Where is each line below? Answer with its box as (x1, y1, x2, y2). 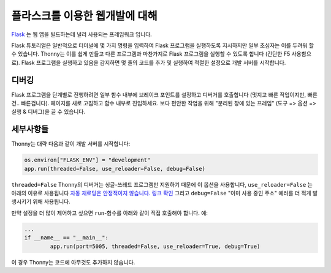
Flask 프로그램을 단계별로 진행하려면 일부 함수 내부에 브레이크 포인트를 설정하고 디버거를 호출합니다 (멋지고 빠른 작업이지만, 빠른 (11, 91, 318, 98)
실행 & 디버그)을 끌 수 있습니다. (11, 108, 86, 116)
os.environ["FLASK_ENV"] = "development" (24, 157, 151, 163)
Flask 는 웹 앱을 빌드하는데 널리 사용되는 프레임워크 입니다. (11, 31, 153, 38)
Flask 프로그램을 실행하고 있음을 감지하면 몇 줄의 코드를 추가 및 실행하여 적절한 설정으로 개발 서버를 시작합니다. (21, 59, 286, 66)
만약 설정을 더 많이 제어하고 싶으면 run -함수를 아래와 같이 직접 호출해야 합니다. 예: (11, 209, 208, 217)
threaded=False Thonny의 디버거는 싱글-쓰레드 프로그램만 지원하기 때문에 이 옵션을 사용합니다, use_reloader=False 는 (11, 181, 313, 188)
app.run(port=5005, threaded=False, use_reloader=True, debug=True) (50, 242, 261, 250)
